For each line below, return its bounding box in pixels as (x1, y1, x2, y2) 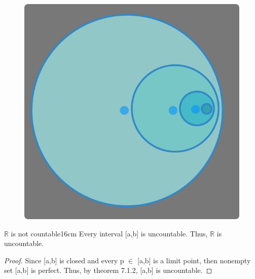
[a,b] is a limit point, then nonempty (137, 255, 251, 265)
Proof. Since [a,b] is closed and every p (4, 255, 124, 265)
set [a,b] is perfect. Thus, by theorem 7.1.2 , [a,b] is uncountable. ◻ (4, 265, 212, 275)
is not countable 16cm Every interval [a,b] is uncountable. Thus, (11, 228, 208, 238)
